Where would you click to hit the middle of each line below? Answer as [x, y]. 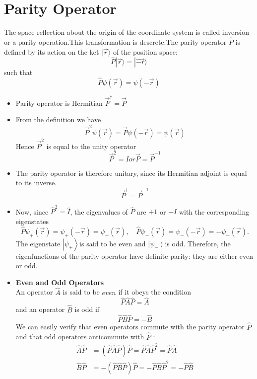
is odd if [87, 309]
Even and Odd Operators [60, 282]
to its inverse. [36, 183]
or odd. [27, 265]
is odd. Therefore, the [198, 243]
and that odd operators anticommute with [80, 337]
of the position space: [145, 51]
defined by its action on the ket [52, 51]
